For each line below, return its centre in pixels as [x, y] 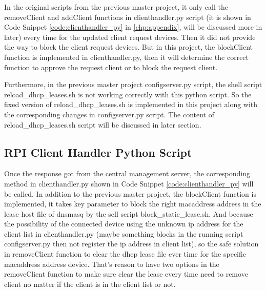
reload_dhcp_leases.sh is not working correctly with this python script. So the [128, 94]
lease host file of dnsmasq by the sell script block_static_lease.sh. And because [129, 213]
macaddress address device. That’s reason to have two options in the [112, 264]
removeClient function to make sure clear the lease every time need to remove [126, 274]
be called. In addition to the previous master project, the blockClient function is [130, 193]
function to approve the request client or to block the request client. [111, 67]
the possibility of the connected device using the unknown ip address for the [124, 224]
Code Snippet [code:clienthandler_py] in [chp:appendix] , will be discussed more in [133, 27]
